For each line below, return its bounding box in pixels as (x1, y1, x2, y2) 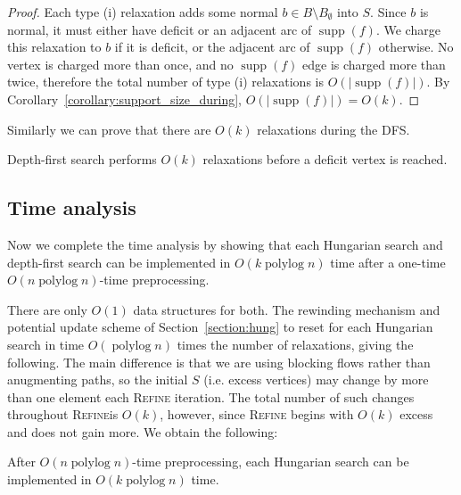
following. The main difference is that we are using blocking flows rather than (7, 352, 431, 371)
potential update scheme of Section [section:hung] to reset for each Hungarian (7, 318, 433, 336)
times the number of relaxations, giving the (177, 334, 414, 353)
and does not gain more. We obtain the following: (7, 422, 278, 441)
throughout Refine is (7, 405, 119, 424)
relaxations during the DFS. (257, 120, 410, 138)
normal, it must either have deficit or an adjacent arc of (7, 20, 312, 38)
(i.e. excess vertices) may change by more (203, 370, 429, 389)
